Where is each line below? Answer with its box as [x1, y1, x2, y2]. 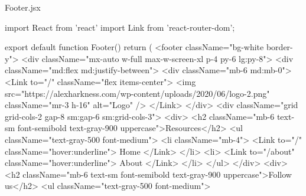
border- [266, 41, 293, 53]
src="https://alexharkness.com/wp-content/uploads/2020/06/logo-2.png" [5, 87, 270, 99]
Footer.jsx [5, 1, 41, 13]
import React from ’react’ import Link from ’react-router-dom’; [5, 21, 235, 33]
